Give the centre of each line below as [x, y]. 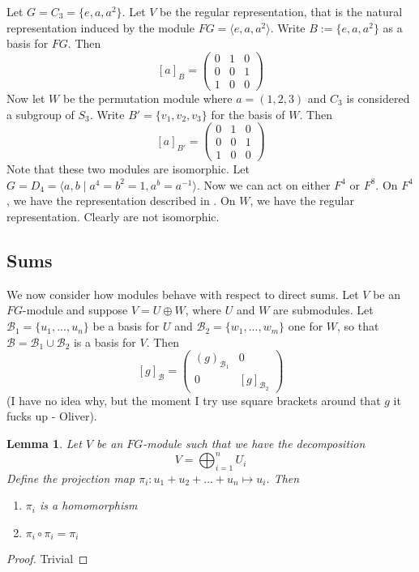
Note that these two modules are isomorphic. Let [128, 169]
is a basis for [105, 341]
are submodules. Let [323, 310]
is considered [378, 98]
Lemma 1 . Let [44, 443]
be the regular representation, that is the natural [281, 11]
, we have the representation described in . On [121, 201]
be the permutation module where [148, 98]
